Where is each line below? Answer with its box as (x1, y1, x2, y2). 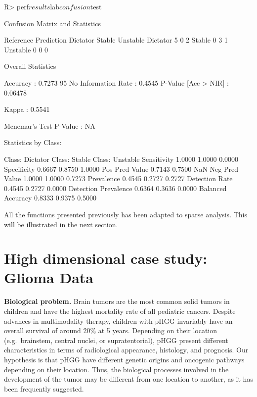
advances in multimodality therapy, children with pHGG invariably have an (4, 315, 233, 326)
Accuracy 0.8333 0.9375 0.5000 (4, 193, 97, 203)
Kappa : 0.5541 (4, 104, 50, 114)
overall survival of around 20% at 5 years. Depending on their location (4, 325, 217, 336)
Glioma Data (4, 267, 93, 288)
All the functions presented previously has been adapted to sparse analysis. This (4, 209, 247, 219)
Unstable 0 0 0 (4, 44, 48, 54)
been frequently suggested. (4, 383, 84, 394)
